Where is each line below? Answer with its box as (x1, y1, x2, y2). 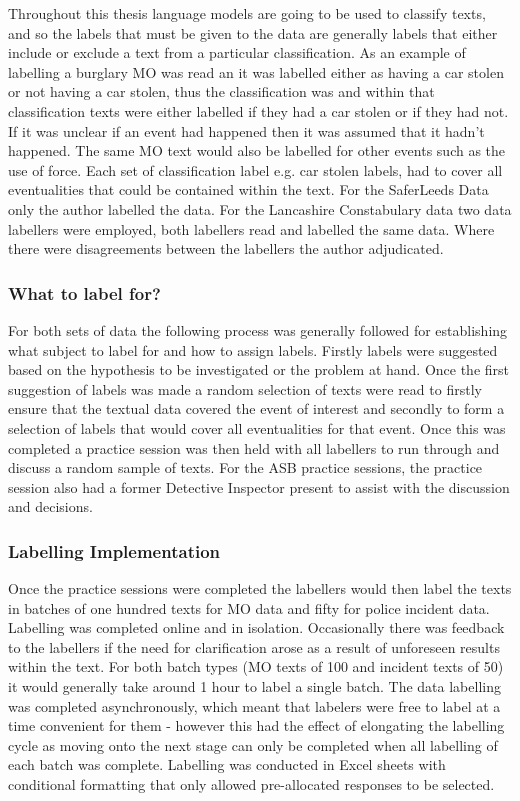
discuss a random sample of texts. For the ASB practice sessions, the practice (8, 457, 483, 478)
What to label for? (8, 280, 161, 305)
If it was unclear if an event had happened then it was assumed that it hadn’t (8, 120, 485, 141)
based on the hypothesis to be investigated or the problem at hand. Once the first (8, 359, 510, 380)
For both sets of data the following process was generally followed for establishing (8, 319, 508, 340)
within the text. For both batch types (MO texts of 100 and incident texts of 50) (8, 656, 504, 677)
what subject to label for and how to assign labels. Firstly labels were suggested (8, 339, 498, 360)
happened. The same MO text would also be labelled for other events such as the (8, 140, 506, 161)
